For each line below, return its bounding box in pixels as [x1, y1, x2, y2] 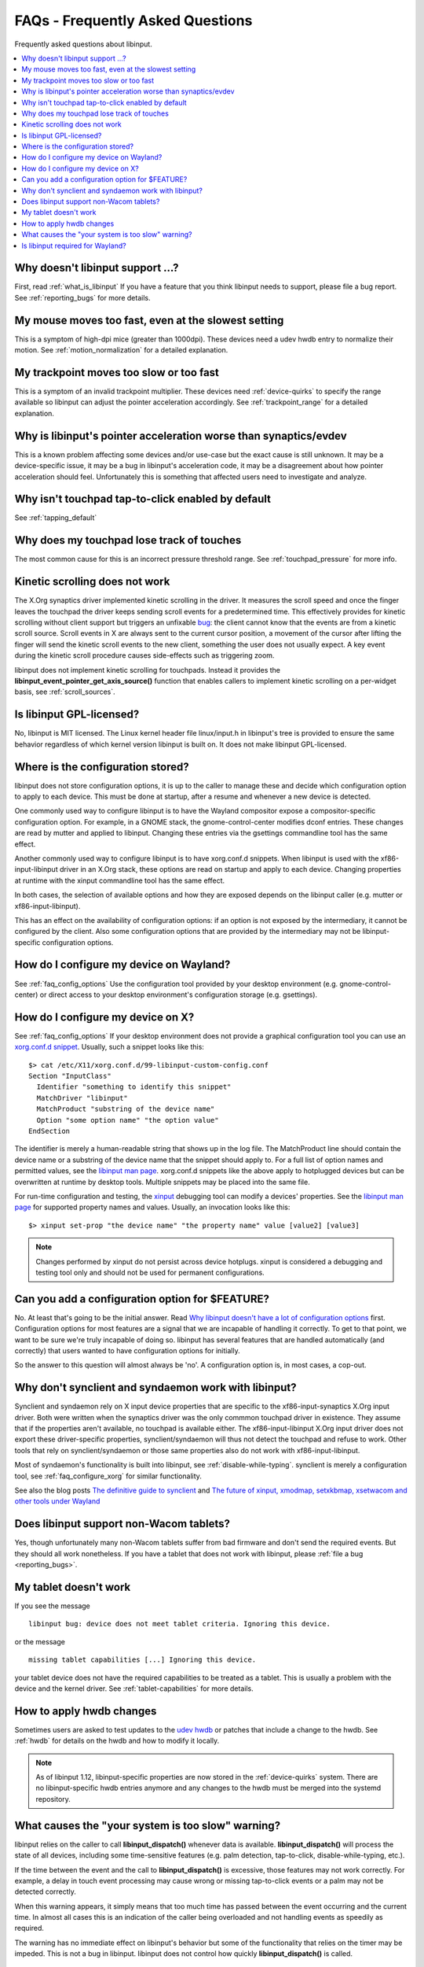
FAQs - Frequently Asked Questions [14, 12, 253, 29]
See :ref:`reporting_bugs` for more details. [14, 293, 151, 302]
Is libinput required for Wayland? [21, 241, 126, 250]
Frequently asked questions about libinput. [14, 39, 152, 49]
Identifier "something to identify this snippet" [36, 1083, 232, 1091]
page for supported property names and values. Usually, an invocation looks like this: [14, 1202, 291, 1212]
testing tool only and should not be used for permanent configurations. [35, 1268, 265, 1277]
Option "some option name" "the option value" [36, 1116, 219, 1124]
